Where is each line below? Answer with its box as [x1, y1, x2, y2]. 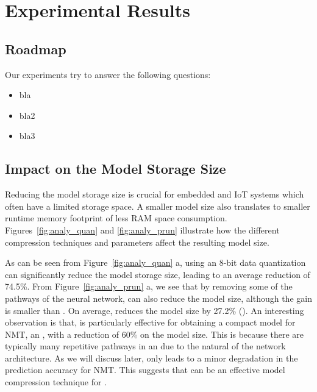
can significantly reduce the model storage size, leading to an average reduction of [5, 268, 310, 280]
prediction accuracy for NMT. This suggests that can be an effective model [5, 363, 285, 376]
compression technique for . [5, 376, 107, 388]
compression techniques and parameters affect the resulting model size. [5, 235, 269, 248]
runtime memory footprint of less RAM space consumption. [5, 212, 227, 224]
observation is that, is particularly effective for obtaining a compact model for [5, 316, 296, 329]
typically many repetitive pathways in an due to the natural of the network [5, 340, 286, 352]
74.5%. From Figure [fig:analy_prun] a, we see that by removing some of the [5, 280, 293, 293]
